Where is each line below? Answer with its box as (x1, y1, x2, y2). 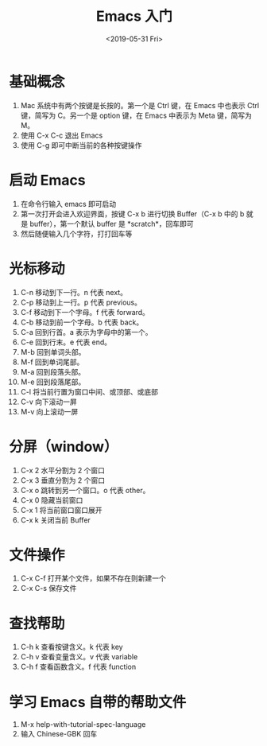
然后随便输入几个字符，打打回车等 (20, 228, 133, 239)
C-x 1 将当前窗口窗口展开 (20, 505, 103, 515)
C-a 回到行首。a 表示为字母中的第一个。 (20, 327, 153, 336)
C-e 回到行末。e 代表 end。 (20, 337, 112, 347)
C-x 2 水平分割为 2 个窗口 (20, 465, 106, 475)
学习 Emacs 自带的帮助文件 (9, 693, 187, 711)
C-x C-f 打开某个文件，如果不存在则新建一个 (20, 573, 166, 583)
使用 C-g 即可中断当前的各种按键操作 (20, 140, 142, 150)
